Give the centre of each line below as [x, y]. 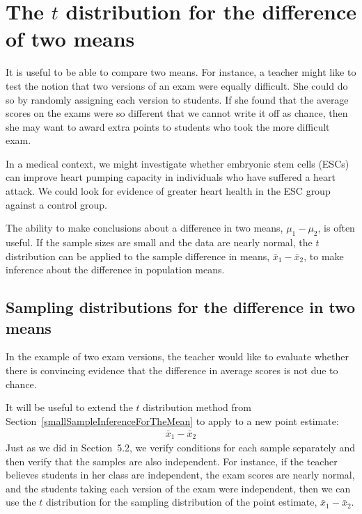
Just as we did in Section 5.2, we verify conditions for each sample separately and [180, 448]
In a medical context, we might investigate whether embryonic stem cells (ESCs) [178, 163]
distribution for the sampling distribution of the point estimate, [182, 502]
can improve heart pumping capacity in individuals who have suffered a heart [171, 177]
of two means [70, 39]
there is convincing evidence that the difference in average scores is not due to [172, 370]
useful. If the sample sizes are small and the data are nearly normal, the [159, 242]
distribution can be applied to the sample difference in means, [138, 256]
